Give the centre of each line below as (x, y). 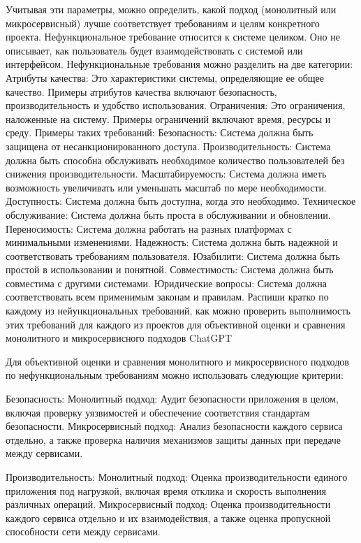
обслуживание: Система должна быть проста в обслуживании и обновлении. (168, 214)
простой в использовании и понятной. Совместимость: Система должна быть (170, 269)
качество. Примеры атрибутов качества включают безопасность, (141, 91)
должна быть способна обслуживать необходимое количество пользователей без (175, 160)
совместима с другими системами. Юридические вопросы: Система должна (167, 283)
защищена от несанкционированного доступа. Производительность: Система (168, 146)
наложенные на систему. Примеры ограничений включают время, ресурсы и (168, 118)
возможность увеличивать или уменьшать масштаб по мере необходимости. (166, 187)
